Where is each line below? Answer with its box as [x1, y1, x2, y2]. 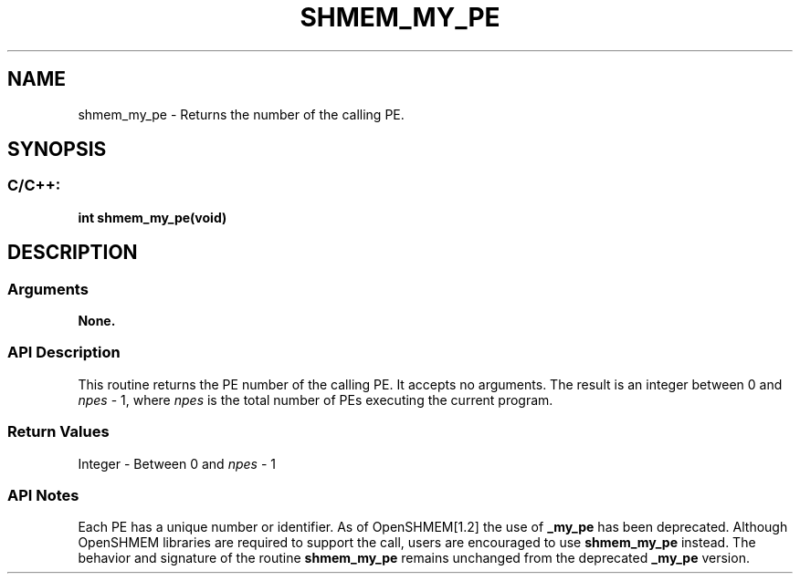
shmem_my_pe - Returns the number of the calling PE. [78, 106, 405, 122]
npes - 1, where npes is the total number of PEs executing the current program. [78, 391, 553, 408]
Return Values [7, 422, 110, 441]
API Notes [7, 485, 79, 504]
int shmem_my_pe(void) [78, 209, 227, 225]
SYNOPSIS [7, 138, 107, 161]
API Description [7, 343, 121, 362]
